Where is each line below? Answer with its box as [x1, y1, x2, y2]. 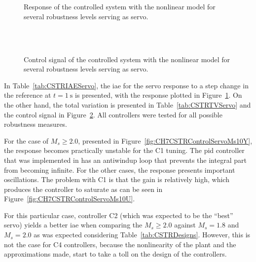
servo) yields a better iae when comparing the [4, 220, 143, 230]
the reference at [4, 90, 51, 100]
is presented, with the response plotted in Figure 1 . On [75, 90, 242, 100]
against [174, 220, 196, 230]
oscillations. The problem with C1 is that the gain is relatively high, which [4, 174, 229, 185]
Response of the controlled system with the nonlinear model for [24, 1, 216, 12]
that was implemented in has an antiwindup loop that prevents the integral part [4, 154, 247, 165]
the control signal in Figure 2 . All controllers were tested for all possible [4, 109, 222, 119]
